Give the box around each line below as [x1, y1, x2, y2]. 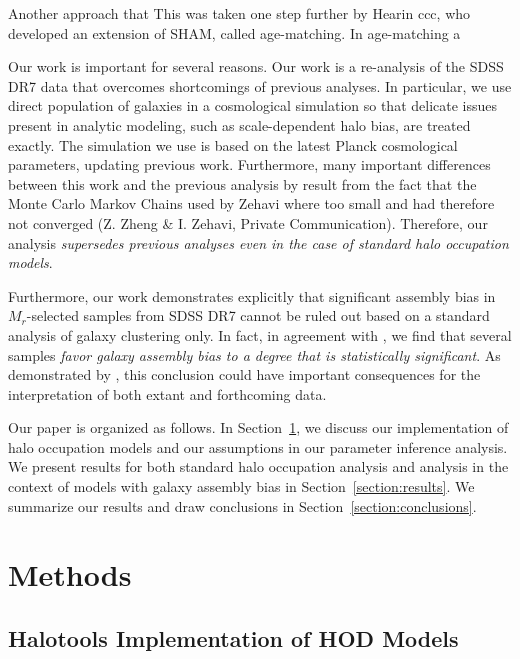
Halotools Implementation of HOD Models [8, 623, 459, 654]
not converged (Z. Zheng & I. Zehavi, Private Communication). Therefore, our [8, 212, 488, 233]
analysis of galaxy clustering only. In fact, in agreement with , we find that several [8, 324, 512, 345]
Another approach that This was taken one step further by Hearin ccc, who [8, 3, 471, 23]
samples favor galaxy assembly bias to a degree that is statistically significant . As [8, 344, 501, 365]
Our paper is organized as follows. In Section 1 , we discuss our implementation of [8, 417, 509, 438]
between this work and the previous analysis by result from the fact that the [8, 173, 477, 194]
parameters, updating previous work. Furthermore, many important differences [8, 154, 491, 175]
